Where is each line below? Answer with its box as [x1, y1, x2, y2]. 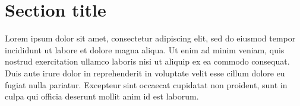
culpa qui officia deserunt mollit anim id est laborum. [5, 90, 199, 102]
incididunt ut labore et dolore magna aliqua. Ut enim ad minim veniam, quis [5, 43, 285, 56]
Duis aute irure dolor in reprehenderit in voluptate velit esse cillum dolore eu [5, 66, 285, 79]
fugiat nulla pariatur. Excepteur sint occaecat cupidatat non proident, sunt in [5, 78, 288, 91]
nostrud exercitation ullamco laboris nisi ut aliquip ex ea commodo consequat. [5, 55, 290, 68]
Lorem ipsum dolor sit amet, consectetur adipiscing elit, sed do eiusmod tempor [5, 32, 296, 44]
